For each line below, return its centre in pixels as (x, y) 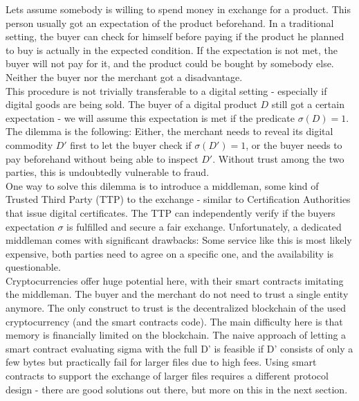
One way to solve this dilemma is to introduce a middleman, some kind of (162, 185)
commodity (29, 144)
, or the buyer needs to (294, 144)
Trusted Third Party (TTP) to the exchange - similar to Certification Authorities (178, 199)
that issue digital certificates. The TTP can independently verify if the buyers (171, 212)
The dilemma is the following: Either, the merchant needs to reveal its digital (169, 131)
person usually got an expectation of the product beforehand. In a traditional (170, 23)
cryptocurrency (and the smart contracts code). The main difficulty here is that (174, 321)
